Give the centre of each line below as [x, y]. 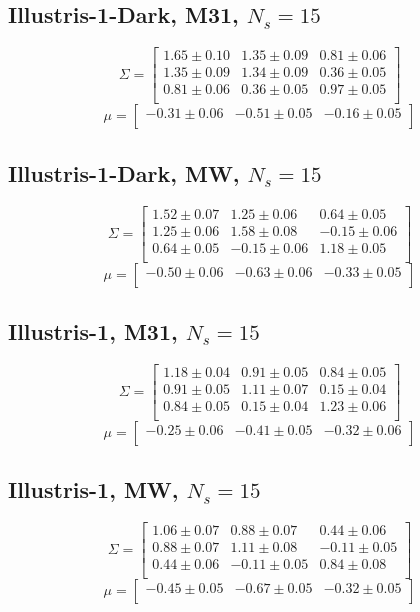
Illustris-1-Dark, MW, [124, 172]
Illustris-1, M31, [93, 331]
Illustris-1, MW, [93, 489]
